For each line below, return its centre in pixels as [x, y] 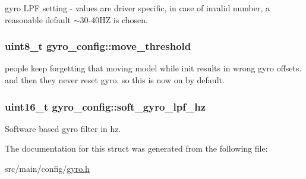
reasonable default [38, 19]
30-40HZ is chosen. [114, 19]
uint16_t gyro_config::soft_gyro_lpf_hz [105, 106]
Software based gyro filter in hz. [63, 128]
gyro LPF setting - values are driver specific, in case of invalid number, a [137, 8]
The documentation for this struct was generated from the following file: [136, 148]
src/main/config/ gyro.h [47, 168]
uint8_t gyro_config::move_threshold [98, 46]
